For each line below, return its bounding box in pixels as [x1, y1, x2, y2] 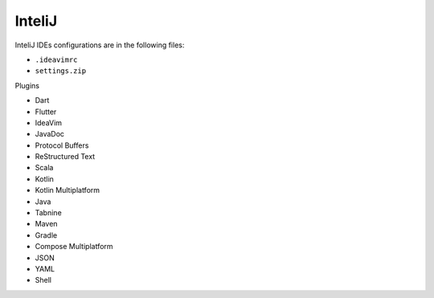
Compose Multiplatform [35, 242, 113, 251]
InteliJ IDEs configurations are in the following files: [14, 40, 185, 50]
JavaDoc [35, 129, 64, 139]
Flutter [35, 107, 57, 116]
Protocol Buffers [35, 141, 89, 150]
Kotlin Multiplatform [35, 186, 100, 195]
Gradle [35, 230, 58, 240]
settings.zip [35, 67, 87, 76]
